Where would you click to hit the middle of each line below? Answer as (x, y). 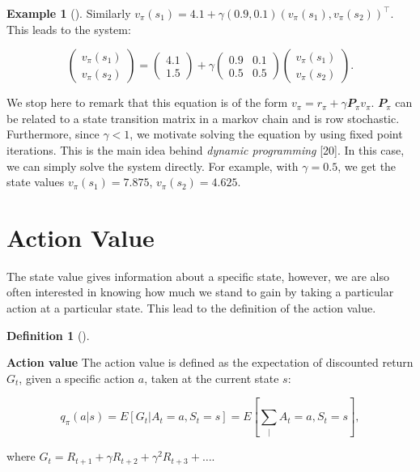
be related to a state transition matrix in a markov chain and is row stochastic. (203, 118)
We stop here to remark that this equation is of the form (147, 102)
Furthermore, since (53, 134)
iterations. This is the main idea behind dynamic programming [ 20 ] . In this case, (206, 149)
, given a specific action (77, 378)
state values (36, 182)
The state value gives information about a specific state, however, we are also (198, 276)
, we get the (367, 166)
